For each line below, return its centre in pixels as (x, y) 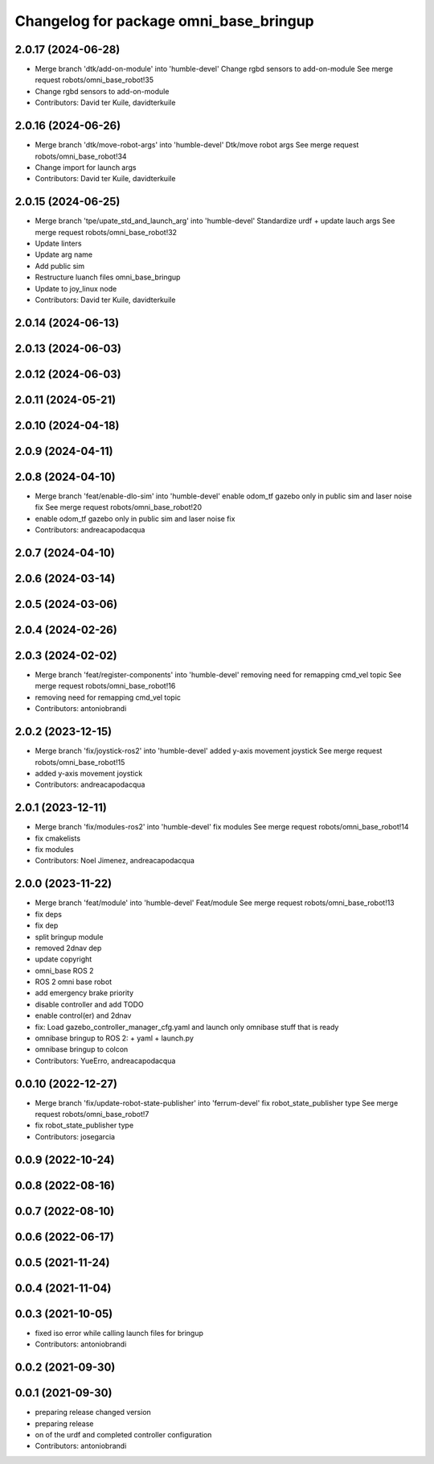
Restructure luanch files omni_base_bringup (108, 277)
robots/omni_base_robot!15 (80, 762)
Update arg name (63, 254)
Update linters (58, 243)
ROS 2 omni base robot (74, 982)
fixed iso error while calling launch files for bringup (119, 1333)
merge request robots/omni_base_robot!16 (105, 686)
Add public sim (59, 266)
